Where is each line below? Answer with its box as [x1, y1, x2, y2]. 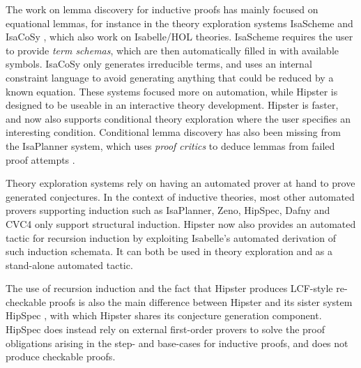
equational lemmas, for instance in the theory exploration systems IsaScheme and [6, 15, 353, 30]
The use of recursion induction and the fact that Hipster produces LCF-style [6, 281, 333, 296]
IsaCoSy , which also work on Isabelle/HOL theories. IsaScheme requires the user [6, 29, 353, 44]
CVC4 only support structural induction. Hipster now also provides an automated [6, 216, 356, 231]
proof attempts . [6, 152, 75, 167]
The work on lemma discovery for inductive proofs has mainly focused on [6, 2, 318, 16]
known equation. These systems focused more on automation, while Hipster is [6, 84, 338, 98]
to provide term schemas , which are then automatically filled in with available [6, 43, 339, 57]
